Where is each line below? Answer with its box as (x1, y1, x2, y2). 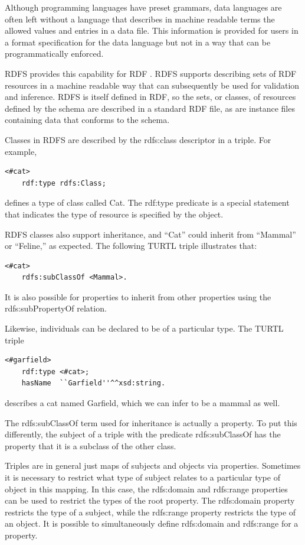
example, (5, 145, 37, 157)
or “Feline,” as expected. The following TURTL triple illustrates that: (5, 239, 257, 252)
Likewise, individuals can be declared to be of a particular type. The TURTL (5, 322, 284, 335)
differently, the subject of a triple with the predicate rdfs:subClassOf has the (5, 428, 281, 440)
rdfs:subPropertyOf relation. (5, 302, 107, 314)
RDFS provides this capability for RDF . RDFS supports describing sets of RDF (5, 67, 297, 79)
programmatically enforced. (5, 47, 104, 60)
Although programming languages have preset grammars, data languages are (5, 1, 282, 13)
